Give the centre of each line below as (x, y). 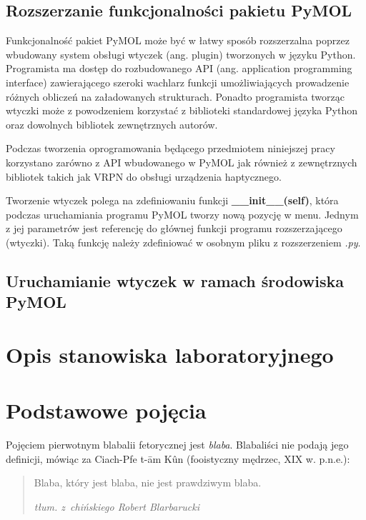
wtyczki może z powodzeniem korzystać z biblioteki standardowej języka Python (182, 110)
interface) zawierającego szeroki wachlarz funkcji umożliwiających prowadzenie (178, 82)
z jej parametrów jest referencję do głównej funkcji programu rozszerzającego (174, 228)
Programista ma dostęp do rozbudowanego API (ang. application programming (179, 68)
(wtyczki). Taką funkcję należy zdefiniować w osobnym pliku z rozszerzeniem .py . (183, 242)
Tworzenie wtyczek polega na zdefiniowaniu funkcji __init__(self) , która (172, 200)
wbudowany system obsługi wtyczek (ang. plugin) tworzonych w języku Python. (181, 54)
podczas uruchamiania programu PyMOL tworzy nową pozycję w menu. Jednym (182, 214)
